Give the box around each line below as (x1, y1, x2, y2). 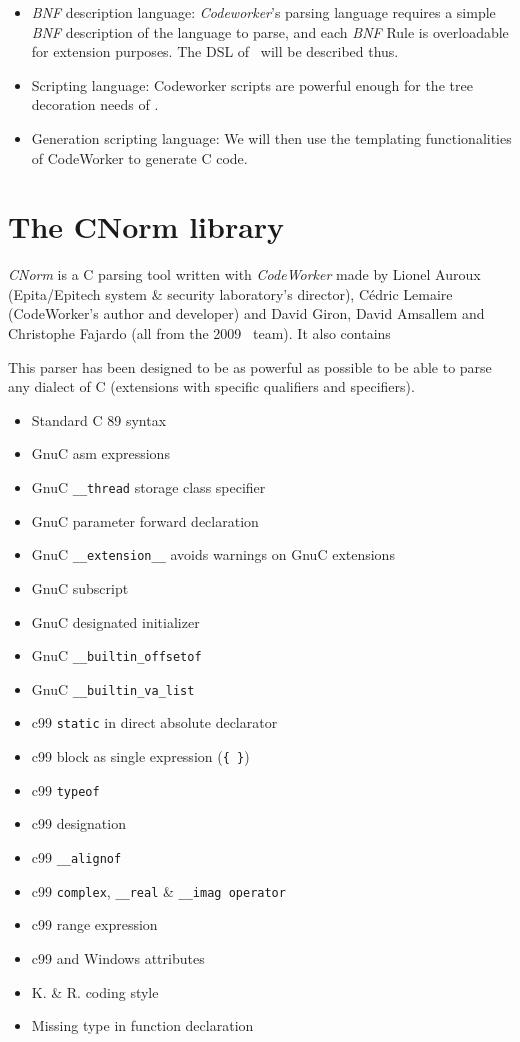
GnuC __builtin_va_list (31, 678, 195, 699)
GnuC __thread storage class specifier (31, 477, 266, 498)
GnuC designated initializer (31, 611, 200, 632)
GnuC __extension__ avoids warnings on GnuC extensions (31, 544, 395, 565)
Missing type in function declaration (31, 1015, 254, 1036)
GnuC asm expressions (31, 443, 170, 464)
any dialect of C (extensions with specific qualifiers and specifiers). (8, 376, 415, 397)
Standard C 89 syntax (31, 409, 167, 430)
